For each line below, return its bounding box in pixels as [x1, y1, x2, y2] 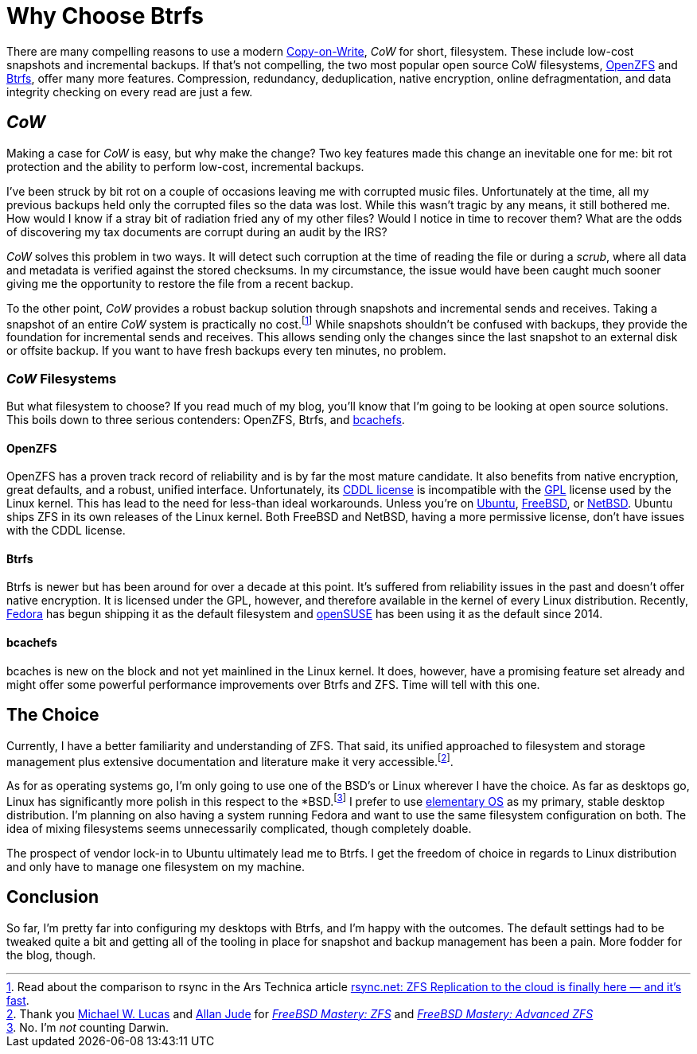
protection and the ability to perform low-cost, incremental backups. [6, 159, 364, 173]
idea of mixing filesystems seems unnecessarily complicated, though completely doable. [6, 821, 472, 835]
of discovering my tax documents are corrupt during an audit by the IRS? [6, 224, 387, 239]
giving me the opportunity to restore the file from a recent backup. [6, 276, 354, 290]
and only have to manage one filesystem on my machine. [6, 859, 305, 873]
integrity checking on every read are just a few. [6, 84, 253, 99]
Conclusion [6, 887, 99, 908]
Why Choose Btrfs [6, 2, 204, 29]
